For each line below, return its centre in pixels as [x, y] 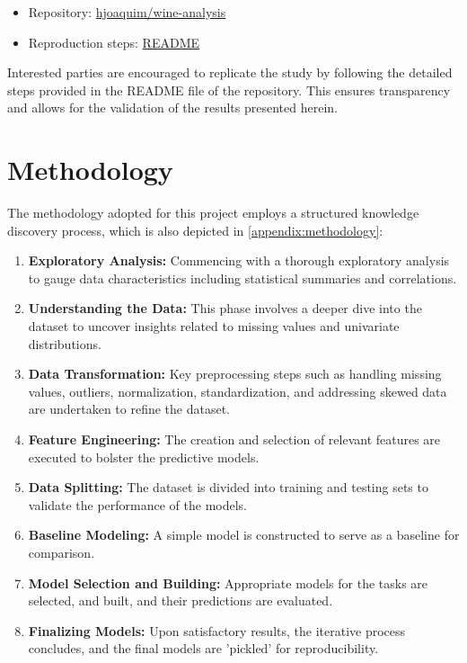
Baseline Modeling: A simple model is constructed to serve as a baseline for [244, 535]
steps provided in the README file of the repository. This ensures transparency [229, 90]
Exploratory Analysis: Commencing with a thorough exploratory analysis [239, 260]
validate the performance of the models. [138, 504]
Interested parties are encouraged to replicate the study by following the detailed [230, 72]
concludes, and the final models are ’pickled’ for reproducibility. [203, 648]
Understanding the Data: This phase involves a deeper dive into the [225, 308]
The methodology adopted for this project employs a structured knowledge [213, 213]
